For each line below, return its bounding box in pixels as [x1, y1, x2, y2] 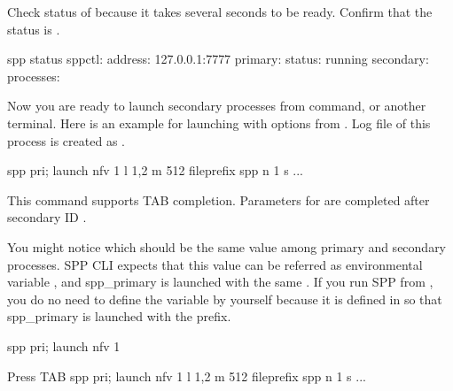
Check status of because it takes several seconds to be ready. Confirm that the [7, 3, 433, 20]
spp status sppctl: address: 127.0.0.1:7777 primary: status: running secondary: [7, 50, 429, 68]
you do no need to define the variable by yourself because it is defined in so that [7, 289, 442, 308]
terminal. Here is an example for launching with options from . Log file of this [7, 113, 431, 132]
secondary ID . [7, 208, 87, 226]
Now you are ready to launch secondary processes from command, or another [7, 96, 426, 115]
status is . [7, 19, 60, 38]
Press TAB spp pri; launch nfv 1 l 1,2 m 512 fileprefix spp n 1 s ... [7, 366, 366, 385]
